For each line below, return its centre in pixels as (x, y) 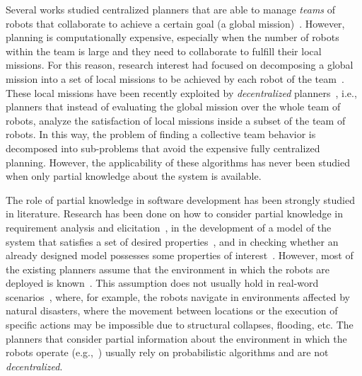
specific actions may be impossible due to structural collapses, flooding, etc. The (180, 325)
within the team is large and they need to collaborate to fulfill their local (164, 51)
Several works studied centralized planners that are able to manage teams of (171, 9)
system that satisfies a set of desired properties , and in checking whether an (172, 241)
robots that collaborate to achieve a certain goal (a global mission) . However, (175, 23)
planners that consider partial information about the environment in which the (176, 338)
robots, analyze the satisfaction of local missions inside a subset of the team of (176, 120)
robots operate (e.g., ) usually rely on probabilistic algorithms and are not (167, 352)
